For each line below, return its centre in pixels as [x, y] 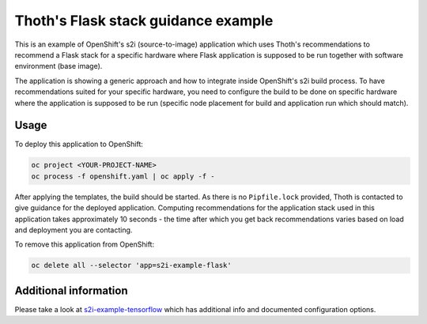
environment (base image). [59, 66]
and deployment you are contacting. [74, 230]
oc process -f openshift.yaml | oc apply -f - [123, 176]
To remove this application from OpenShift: [84, 244]
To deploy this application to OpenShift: [79, 144]
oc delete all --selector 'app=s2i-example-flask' [132, 266]
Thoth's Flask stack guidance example [144, 21]
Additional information [71, 290]
